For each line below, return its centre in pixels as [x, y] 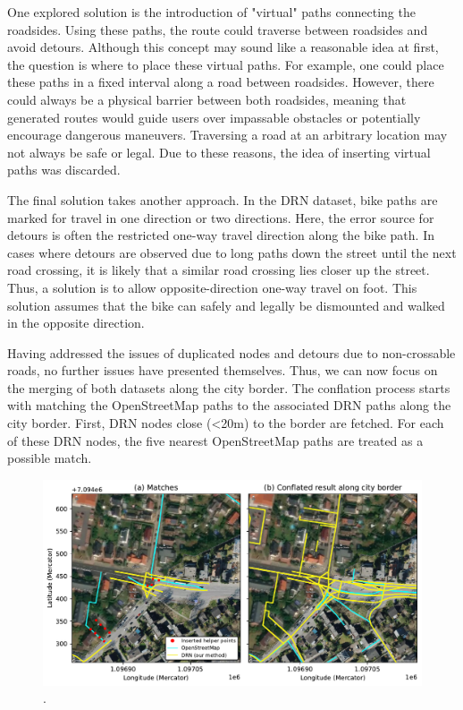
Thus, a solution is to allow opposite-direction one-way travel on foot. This [212, 287]
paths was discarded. [64, 170]
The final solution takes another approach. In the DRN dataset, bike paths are [223, 199]
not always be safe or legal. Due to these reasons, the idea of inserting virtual [219, 152]
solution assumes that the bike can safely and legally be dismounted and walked [226, 305]
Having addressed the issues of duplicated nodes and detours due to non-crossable [231, 352]
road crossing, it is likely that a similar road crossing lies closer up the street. [219, 270]
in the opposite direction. [76, 323]
